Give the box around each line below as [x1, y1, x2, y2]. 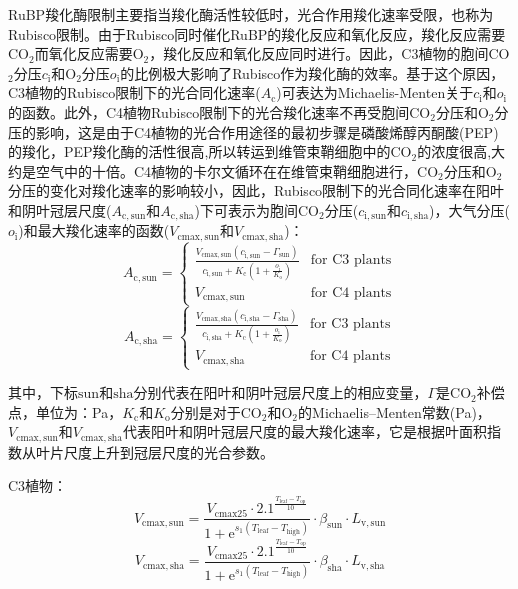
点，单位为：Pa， [8, 401, 123, 422]
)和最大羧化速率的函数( [18, 220, 170, 241]
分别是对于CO [170, 401, 262, 422]
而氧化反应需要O [34, 43, 144, 64]
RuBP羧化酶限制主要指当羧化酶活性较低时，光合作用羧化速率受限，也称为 [8, 4, 494, 24]
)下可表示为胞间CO [194, 199, 319, 220]
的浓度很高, [417, 141, 492, 162]
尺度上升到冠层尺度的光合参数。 [63, 441, 274, 462]
